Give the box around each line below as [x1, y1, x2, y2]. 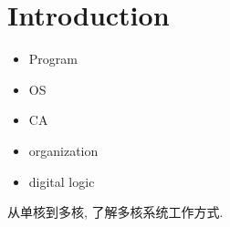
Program [28, 49, 78, 68]
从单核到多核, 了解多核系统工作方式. [7, 202, 224, 222]
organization [28, 140, 99, 160]
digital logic [28, 171, 95, 191]
